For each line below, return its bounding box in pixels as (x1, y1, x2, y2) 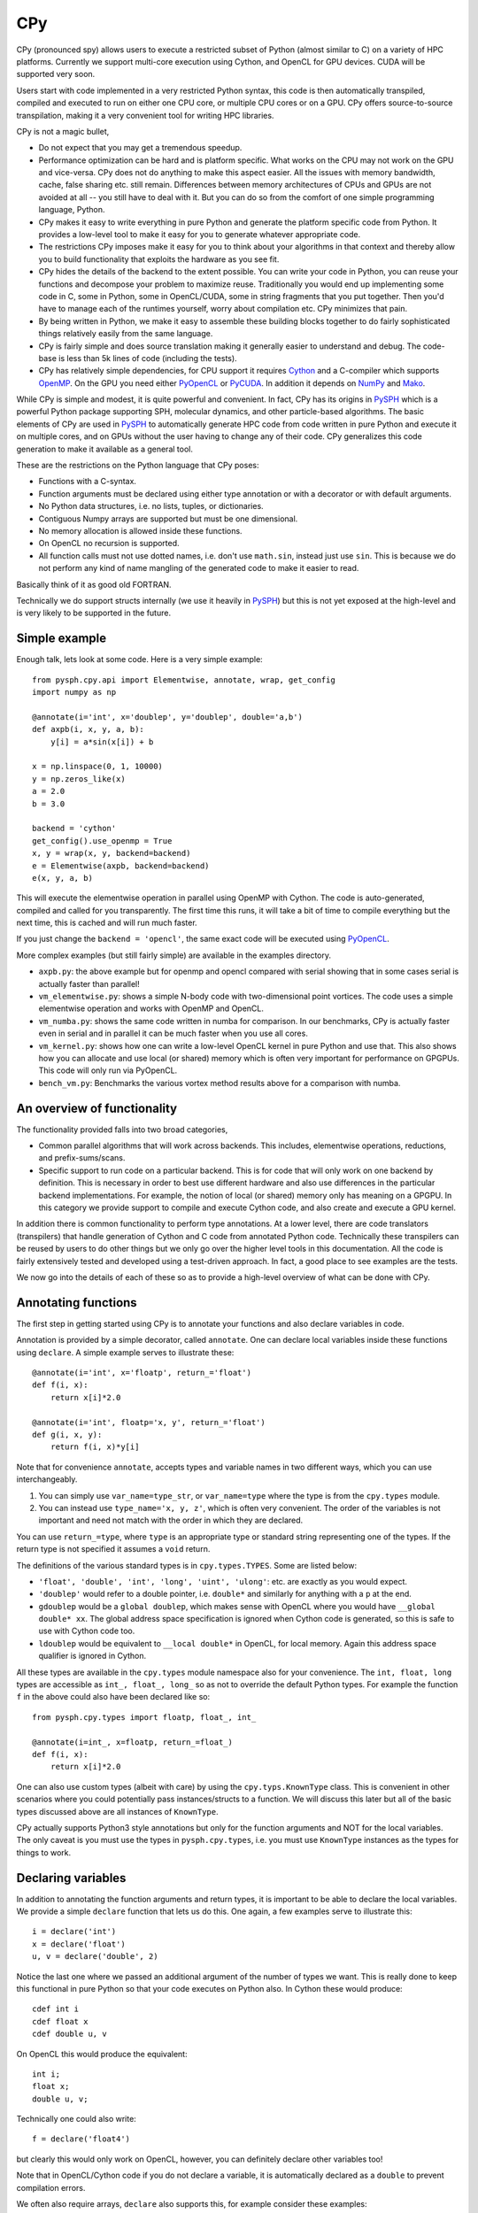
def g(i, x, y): (32, 1430, 103, 1439)
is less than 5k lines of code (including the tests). (58, 352, 238, 363)
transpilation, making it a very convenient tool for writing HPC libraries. (16, 110, 274, 120)
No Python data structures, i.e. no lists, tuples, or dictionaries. (38, 501, 265, 512)
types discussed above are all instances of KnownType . (16, 1806, 219, 1816)
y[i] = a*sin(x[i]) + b (50, 736, 154, 747)
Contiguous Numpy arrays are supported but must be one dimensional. (38, 513, 298, 524)
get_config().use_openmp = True (32, 836, 173, 845)
